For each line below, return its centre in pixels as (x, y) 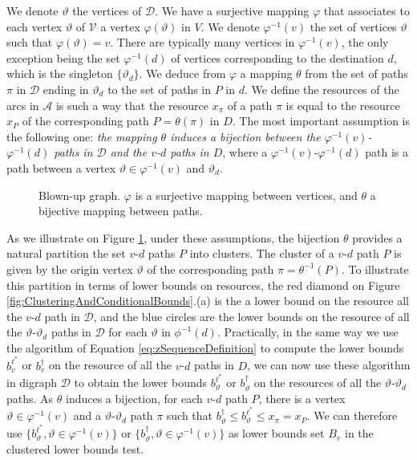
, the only (365, 42)
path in (62, 316)
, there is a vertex (302, 398)
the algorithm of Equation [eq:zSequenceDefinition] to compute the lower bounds (205, 347)
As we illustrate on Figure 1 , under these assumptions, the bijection (173, 237)
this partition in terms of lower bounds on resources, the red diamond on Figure (203, 285)
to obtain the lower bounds (141, 383)
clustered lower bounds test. (75, 448)
